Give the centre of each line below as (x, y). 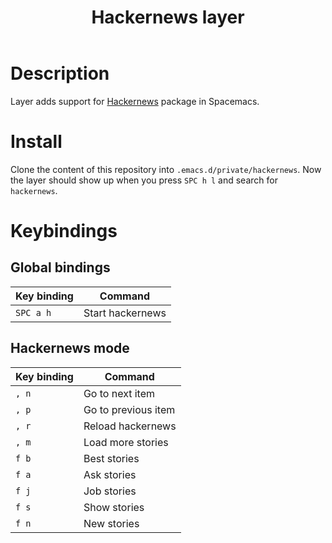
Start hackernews (125, 313)
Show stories (114, 507)
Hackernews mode (70, 348)
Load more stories (126, 442)
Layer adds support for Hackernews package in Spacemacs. (135, 101)
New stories (111, 523)
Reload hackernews (130, 426)
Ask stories (110, 474)
